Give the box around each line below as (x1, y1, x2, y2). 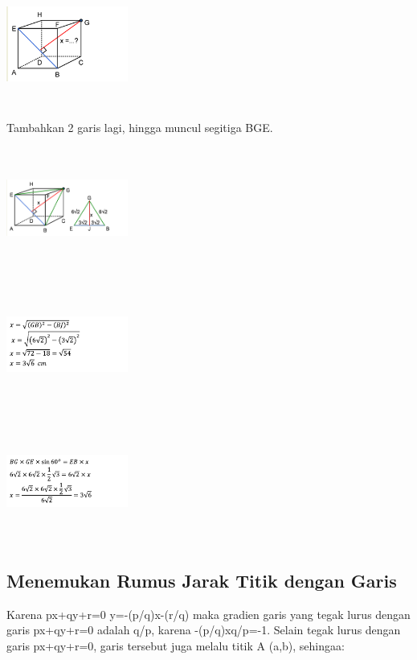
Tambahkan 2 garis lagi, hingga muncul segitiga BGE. (6, 118, 273, 135)
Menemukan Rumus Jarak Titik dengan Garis (6, 568, 397, 593)
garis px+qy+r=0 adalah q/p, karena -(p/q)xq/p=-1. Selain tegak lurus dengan (6, 621, 401, 638)
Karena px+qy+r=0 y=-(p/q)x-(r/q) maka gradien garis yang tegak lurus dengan (6, 605, 411, 622)
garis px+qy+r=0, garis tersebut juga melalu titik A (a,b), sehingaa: (6, 637, 345, 654)
